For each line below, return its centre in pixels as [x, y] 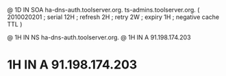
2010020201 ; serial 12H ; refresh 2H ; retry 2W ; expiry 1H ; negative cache [113, 17]
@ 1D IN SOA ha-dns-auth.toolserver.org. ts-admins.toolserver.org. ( [103, 10]
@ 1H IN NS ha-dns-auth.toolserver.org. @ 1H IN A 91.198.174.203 [99, 37]
